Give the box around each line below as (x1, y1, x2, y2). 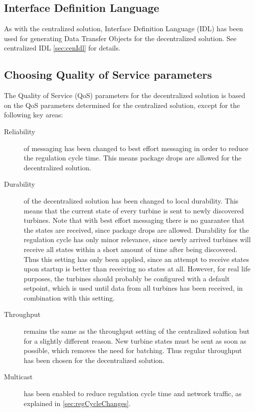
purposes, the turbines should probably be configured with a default (24, 273, 230, 283)
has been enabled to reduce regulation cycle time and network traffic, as (24, 388, 242, 399)
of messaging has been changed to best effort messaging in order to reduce (24, 143, 249, 153)
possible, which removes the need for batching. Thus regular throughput (24, 345, 242, 356)
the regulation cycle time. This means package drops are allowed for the (24, 153, 242, 163)
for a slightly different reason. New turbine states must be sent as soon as (24, 335, 247, 346)
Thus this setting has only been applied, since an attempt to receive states (24, 254, 249, 264)
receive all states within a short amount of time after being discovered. (24, 244, 238, 254)
